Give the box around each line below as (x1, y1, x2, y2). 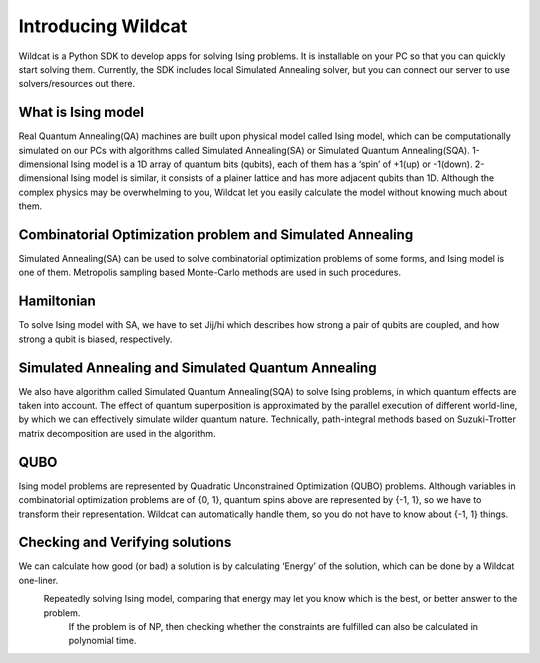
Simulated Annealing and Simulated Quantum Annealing (18, 359, 377, 376)
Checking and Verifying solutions (18, 534, 232, 551)
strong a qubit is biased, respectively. (18, 333, 173, 345)
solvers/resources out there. (18, 78, 135, 90)
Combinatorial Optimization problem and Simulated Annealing (18, 226, 414, 243)
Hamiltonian (18, 293, 97, 310)
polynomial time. (68, 635, 137, 647)
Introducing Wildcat (18, 15, 188, 37)
